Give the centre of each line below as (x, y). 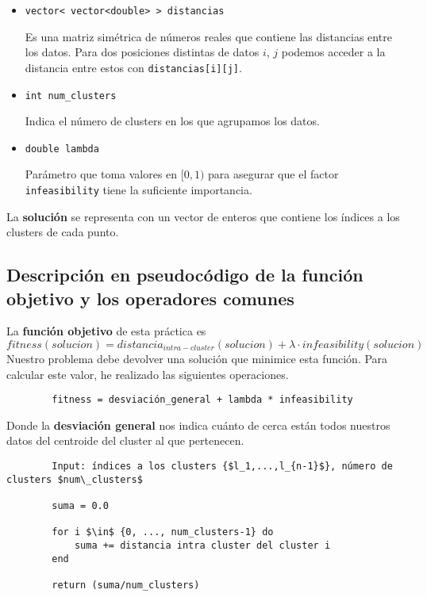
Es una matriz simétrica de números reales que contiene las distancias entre (208, 36)
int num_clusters (71, 96)
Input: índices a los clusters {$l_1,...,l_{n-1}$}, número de (222, 467)
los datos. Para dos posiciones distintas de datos (142, 52)
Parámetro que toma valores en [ (104, 174)
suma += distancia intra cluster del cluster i (202, 545)
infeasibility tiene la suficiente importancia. (138, 189)
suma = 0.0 (80, 506)
